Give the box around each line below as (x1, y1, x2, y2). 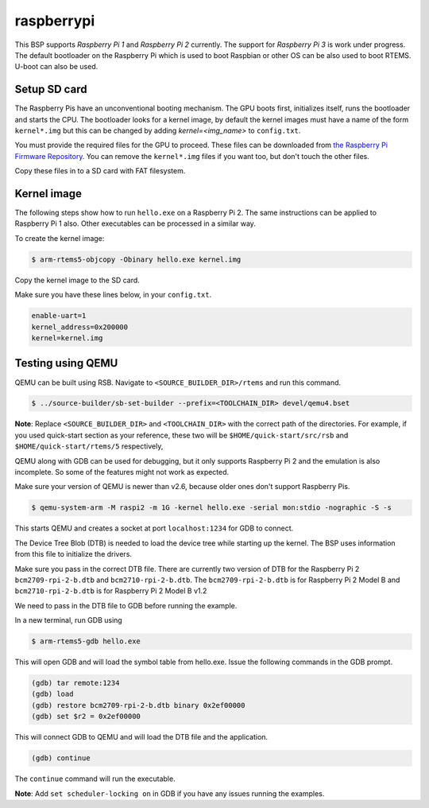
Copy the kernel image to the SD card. (14, 275, 141, 285)
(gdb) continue (31, 754, 91, 763)
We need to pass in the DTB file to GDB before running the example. (14, 600, 238, 610)
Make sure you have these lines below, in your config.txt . (14, 290, 212, 300)
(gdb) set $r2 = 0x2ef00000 (31, 712, 141, 721)
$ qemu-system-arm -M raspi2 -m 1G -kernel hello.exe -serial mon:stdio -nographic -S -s (31, 503, 392, 512)
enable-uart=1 (31, 311, 87, 320)
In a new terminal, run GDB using (14, 616, 122, 625)
